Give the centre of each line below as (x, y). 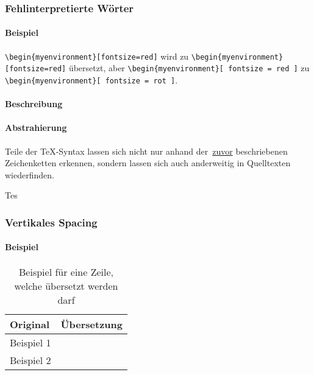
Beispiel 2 (30, 360)
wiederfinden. (30, 174)
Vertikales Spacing (51, 222)
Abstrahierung (36, 128)
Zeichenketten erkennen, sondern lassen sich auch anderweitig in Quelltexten (148, 163)
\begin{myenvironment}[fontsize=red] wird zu (97, 56)
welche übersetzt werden (66, 286)
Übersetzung (92, 324)
